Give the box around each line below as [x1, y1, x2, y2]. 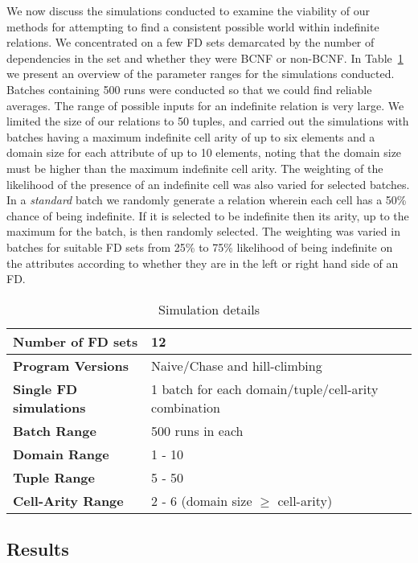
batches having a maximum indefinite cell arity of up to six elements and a [6, 128, 375, 145]
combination [151, 397, 220, 417]
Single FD [13, 379, 78, 398]
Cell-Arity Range [13, 491, 124, 510]
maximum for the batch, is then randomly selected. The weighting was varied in [6, 223, 400, 240]
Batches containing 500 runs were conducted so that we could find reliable [6, 80, 372, 97]
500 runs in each [151, 421, 244, 440]
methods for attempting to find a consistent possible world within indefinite [6, 18, 379, 35]
